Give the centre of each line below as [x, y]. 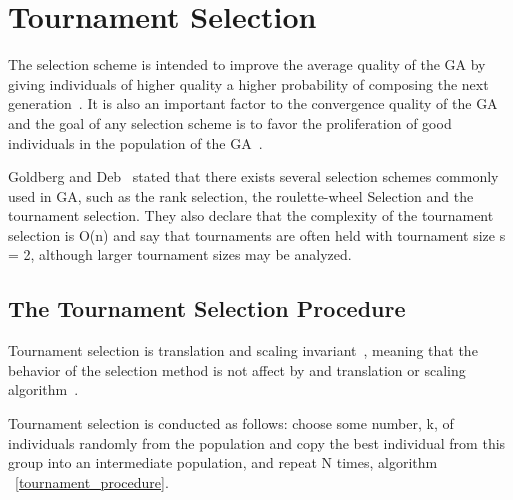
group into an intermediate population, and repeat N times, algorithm [223, 462]
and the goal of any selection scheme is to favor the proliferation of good [230, 122]
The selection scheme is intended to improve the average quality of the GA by [247, 64]
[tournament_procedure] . [92, 481]
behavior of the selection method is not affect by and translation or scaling [237, 369]
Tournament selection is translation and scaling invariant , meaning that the [243, 350]
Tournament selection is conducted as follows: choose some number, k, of [231, 423]
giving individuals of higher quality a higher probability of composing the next [248, 83]
